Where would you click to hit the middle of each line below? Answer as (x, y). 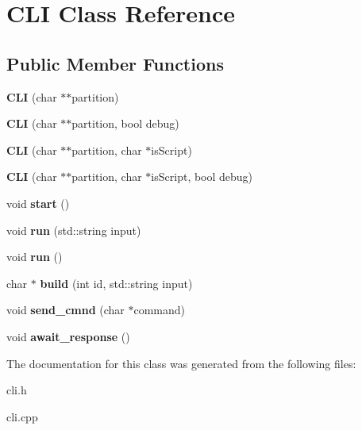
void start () (38, 203)
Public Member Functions (115, 63)
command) (160, 310)
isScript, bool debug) (202, 177)
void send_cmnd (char (65, 310)
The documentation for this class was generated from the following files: (181, 363)
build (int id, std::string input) (116, 283)
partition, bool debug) (125, 123)
